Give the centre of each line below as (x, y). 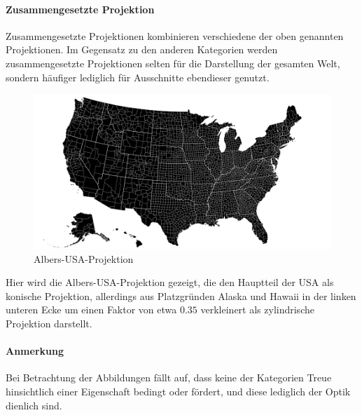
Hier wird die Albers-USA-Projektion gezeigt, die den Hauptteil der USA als (170, 282)
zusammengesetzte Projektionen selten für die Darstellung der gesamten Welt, (173, 63)
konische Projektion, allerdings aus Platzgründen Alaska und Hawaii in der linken (181, 295)
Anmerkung (35, 351)
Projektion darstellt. (49, 323)
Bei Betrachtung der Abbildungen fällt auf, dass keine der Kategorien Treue (169, 377)
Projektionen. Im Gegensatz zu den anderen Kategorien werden (142, 49)
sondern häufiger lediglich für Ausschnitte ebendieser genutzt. (138, 77)
